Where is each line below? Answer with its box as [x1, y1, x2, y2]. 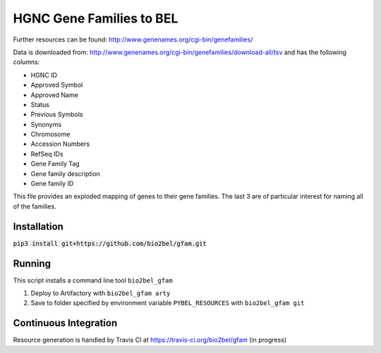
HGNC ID [30, 70, 58, 79]
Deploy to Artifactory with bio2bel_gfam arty [30, 289, 171, 297]
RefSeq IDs [30, 149, 64, 158]
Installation [13, 221, 64, 233]
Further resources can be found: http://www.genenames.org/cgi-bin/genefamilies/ [13, 35, 253, 44]
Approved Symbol [30, 81, 83, 89]
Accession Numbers [30, 140, 90, 148]
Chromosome [30, 130, 71, 139]
